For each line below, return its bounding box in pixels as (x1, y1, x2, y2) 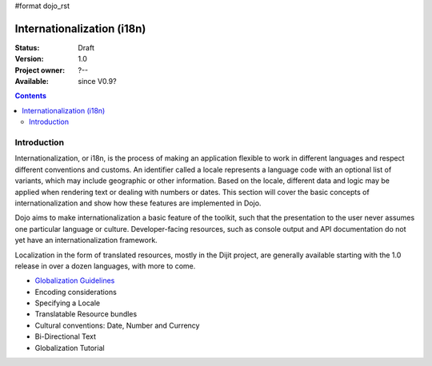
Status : (14, 42, 40, 52)
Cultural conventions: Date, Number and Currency (34, 320, 200, 330)
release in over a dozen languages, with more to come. (14, 261, 196, 271)
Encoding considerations (34, 287, 118, 296)
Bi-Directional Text (34, 332, 96, 341)
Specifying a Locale (34, 298, 100, 308)
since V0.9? (78, 77, 117, 86)
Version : (14, 54, 44, 64)
